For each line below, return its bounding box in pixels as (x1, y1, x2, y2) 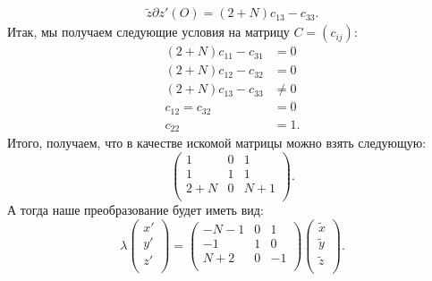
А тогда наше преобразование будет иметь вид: (7, 200, 264, 219)
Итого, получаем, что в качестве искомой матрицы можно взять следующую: (7, 133, 427, 152)
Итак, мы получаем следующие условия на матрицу (7, 22, 290, 41)
